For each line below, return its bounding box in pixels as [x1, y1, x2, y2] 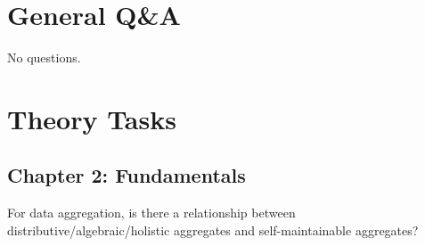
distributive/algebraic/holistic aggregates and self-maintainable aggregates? [7, 220, 419, 239]
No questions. [7, 48, 81, 67]
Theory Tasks [7, 100, 176, 136]
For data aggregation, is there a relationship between [7, 203, 296, 222]
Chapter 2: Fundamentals [7, 161, 246, 189]
